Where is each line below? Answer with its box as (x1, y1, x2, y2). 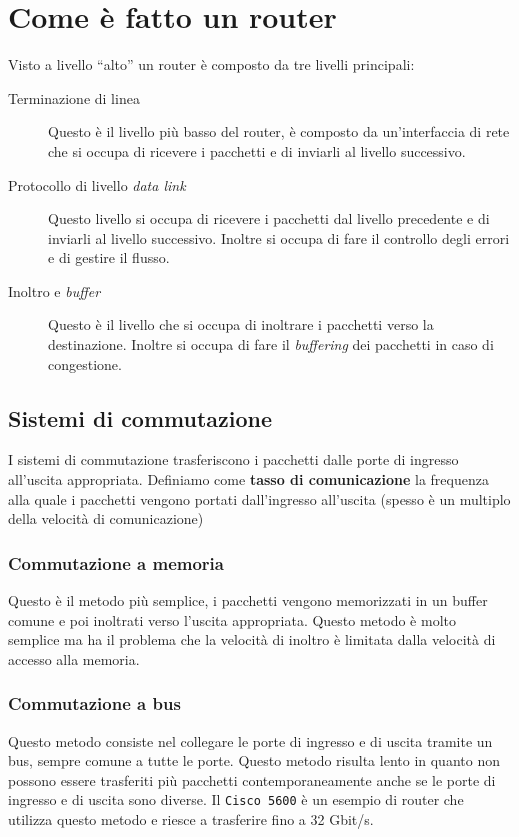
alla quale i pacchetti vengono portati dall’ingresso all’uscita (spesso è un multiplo (8, 488, 511, 509)
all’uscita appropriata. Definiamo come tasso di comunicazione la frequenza (8, 469, 489, 490)
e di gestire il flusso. (48, 247, 170, 268)
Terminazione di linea (8, 87, 140, 108)
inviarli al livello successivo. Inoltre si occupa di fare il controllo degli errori (48, 227, 510, 248)
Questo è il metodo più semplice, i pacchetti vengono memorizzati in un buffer (8, 590, 488, 611)
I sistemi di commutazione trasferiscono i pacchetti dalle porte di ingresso (8, 449, 459, 470)
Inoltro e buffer (8, 280, 101, 301)
